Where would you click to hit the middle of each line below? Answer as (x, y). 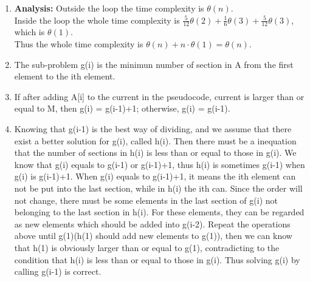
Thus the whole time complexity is (79, 44)
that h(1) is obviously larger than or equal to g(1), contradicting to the (147, 247)
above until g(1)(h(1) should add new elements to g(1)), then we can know (153, 236)
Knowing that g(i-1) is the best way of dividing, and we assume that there (153, 128)
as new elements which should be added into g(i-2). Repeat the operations (152, 223)
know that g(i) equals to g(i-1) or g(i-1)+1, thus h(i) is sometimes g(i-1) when (160, 164)
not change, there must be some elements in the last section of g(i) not (146, 200)
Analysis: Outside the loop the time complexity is (109, 8)
